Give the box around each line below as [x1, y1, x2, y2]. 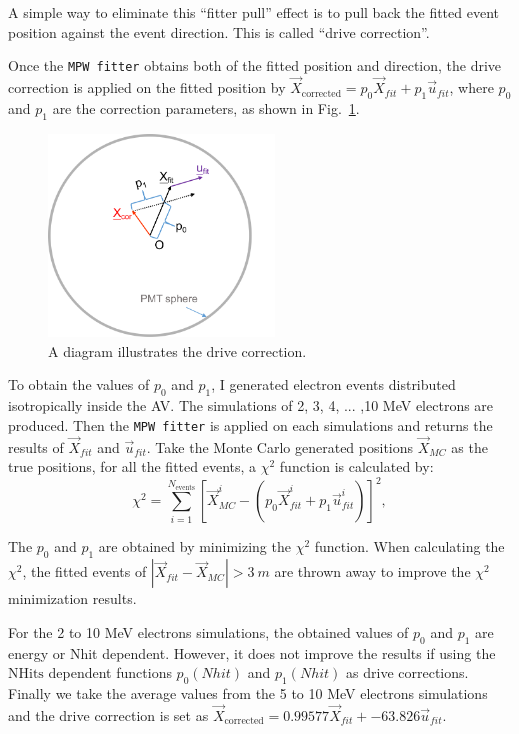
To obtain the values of [8, 374, 150, 395]
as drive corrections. [346, 662, 469, 683]
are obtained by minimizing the [98, 536, 291, 557]
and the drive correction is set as [8, 704, 209, 725]
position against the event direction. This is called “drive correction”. [8, 21, 430, 42]
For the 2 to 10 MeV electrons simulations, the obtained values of [8, 621, 409, 642]
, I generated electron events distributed [211, 374, 456, 395]
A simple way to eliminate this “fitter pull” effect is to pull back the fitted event [8, 2, 499, 22]
